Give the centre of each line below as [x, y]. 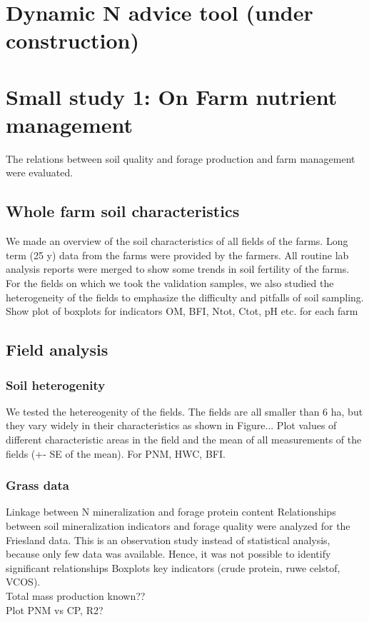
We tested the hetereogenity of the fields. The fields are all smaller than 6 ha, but [184, 411]
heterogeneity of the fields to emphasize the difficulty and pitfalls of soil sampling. [185, 297]
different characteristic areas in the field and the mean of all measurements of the [184, 440]
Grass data [37, 485]
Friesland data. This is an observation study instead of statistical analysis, [168, 540]
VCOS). [23, 582]
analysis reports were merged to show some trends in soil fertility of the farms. [178, 269]
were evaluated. [40, 172]
